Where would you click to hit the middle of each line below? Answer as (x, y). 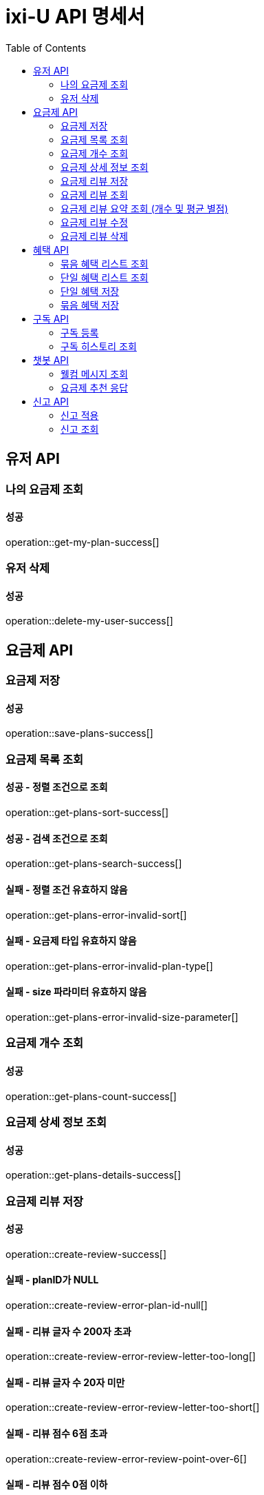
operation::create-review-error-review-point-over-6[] (126, 1458)
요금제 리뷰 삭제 (95, 236)
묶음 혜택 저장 (90, 305)
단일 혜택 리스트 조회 (104, 277)
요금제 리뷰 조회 (95, 194)
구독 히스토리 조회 (99, 346)
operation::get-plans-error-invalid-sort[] (96, 915)
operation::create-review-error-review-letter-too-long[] (131, 1356)
